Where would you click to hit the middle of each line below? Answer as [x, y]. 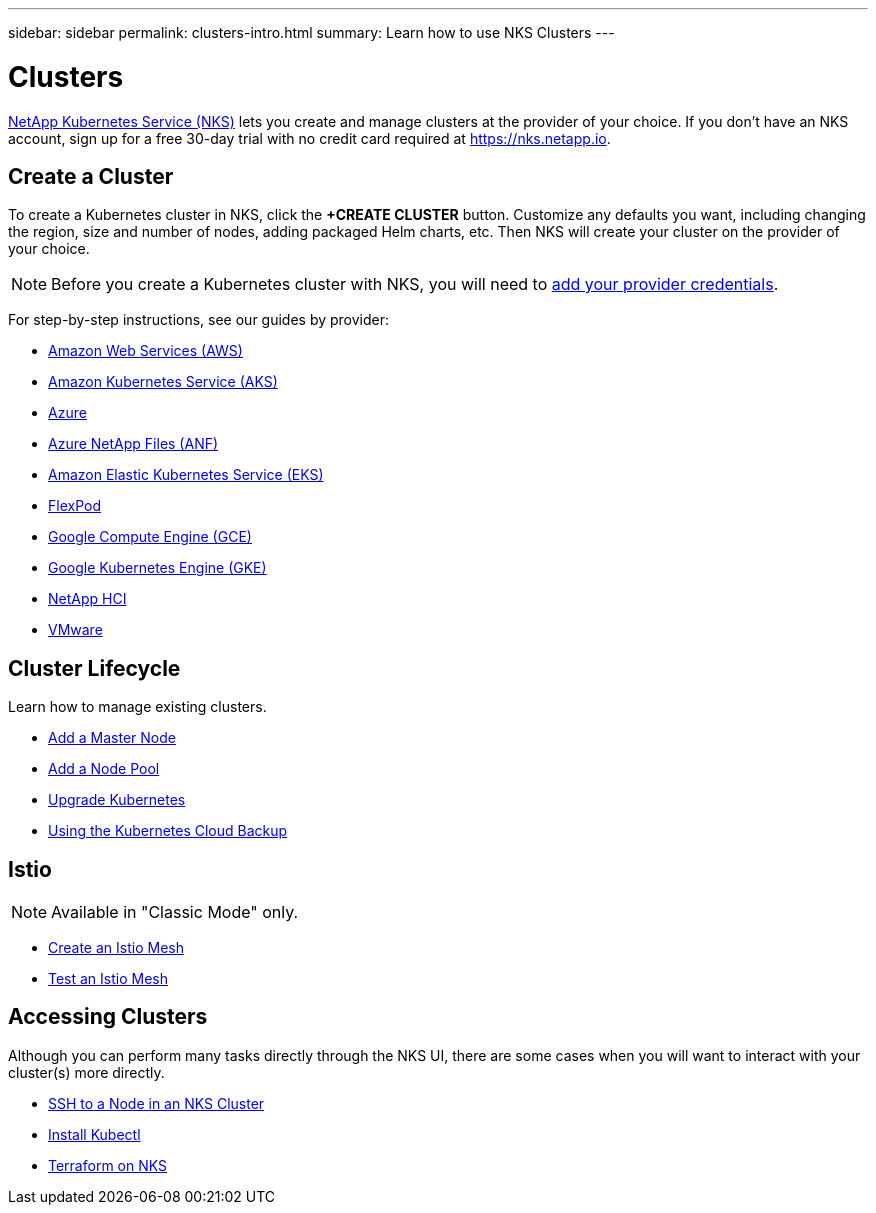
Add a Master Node [112, 738]
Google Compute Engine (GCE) [150, 537]
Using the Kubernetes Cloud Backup [168, 831]
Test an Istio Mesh [108, 979]
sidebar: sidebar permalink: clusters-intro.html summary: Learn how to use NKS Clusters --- [311, 32]
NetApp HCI [87, 599]
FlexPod [74, 506]
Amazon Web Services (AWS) [145, 351]
